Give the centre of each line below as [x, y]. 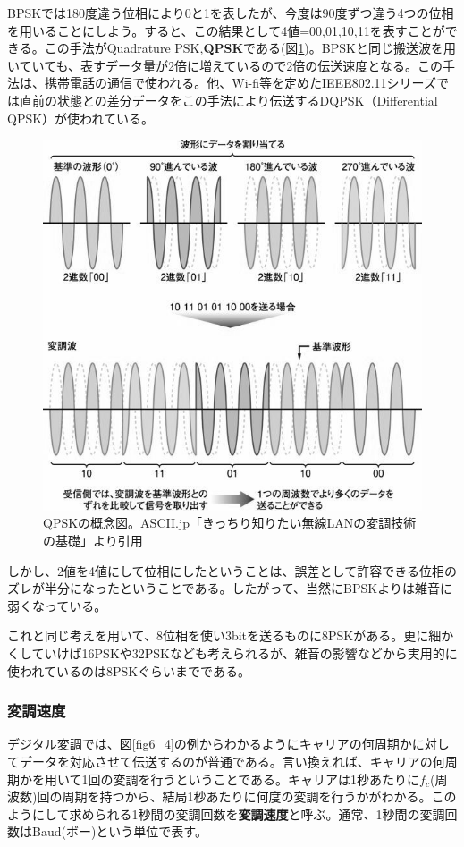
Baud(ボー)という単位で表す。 [119, 831]
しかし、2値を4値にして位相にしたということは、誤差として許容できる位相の [232, 570]
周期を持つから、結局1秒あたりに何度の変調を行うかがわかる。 [247, 796]
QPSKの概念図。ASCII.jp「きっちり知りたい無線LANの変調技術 [230, 523]
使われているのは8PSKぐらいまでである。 [129, 670]
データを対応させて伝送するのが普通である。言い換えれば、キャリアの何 [232, 761]
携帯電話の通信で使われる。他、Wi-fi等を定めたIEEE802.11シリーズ [240, 83]
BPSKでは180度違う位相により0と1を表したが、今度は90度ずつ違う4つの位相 [231, 13]
